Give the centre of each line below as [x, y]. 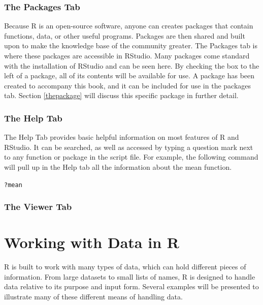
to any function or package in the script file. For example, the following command [131, 157]
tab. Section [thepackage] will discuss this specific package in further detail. [121, 95]
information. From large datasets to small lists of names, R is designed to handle [130, 276]
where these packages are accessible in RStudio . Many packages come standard [127, 55]
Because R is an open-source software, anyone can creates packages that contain [129, 26]
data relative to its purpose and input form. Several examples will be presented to [131, 286]
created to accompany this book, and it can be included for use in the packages [128, 85]
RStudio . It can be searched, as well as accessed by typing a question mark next [129, 147]
